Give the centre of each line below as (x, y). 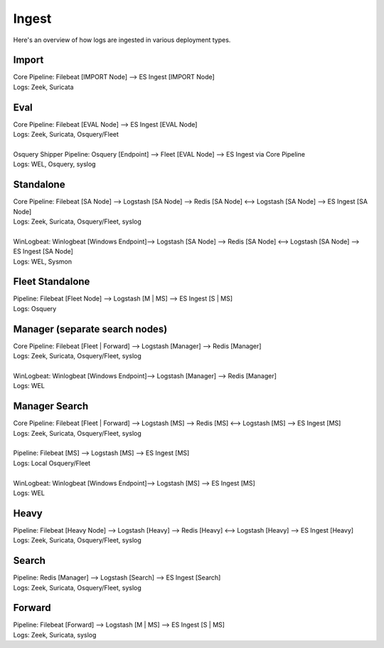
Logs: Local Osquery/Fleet (52, 463)
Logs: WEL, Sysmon (43, 261)
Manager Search (51, 406)
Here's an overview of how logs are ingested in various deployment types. (122, 40)
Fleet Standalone (52, 282)
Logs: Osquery (35, 308)
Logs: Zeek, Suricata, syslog (55, 634)
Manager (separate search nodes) (90, 329)
